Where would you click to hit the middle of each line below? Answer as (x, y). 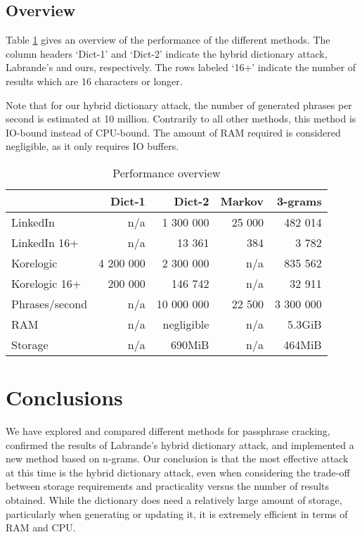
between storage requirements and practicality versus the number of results (167, 486)
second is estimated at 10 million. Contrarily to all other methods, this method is (181, 119)
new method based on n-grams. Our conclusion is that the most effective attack (177, 459)
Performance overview (167, 172)
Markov (242, 201)
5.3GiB (304, 324)
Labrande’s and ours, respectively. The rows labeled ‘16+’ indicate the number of (181, 67)
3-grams (299, 201)
